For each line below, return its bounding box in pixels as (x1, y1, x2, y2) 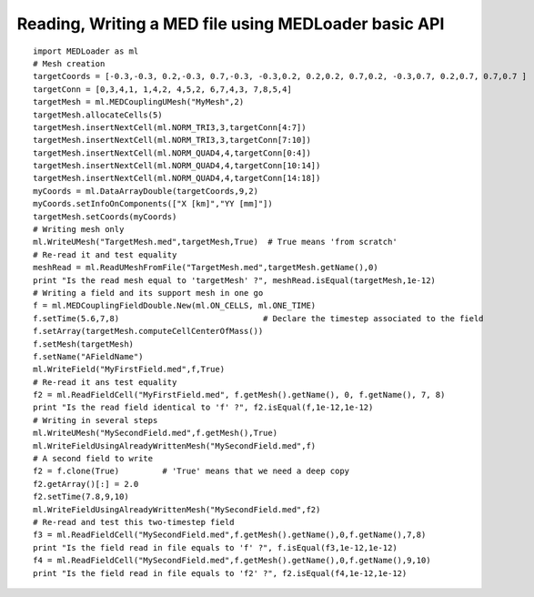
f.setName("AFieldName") (33, 351, 144, 361)
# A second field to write (33, 453, 154, 464)
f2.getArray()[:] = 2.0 (33, 479, 139, 489)
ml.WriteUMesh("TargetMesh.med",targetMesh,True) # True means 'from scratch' (33, 237, 398, 248)
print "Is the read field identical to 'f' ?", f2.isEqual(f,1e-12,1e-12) (33, 402, 374, 413)
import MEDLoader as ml (33, 46, 139, 56)
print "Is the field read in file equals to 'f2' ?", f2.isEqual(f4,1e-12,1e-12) (33, 568, 408, 578)
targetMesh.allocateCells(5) (33, 109, 163, 120)
